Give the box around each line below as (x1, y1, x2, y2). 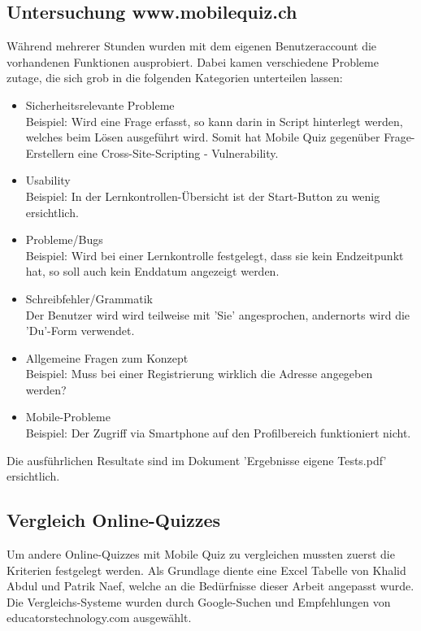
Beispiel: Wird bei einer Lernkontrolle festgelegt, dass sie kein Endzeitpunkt (25, 246, 404, 263)
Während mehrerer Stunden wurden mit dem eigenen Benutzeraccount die (7, 37, 377, 54)
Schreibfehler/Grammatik (25, 289, 153, 307)
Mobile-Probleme (25, 408, 111, 425)
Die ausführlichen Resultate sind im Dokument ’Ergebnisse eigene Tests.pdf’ (7, 451, 387, 468)
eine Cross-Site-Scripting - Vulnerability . (77, 144, 279, 161)
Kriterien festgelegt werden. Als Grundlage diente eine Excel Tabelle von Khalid (7, 561, 406, 578)
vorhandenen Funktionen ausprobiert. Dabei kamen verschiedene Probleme (7, 53, 379, 70)
